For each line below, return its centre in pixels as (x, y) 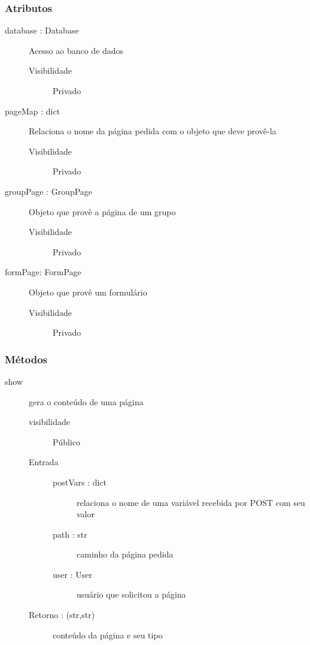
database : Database (42, 30)
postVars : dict (80, 482)
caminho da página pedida (125, 554)
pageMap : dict (33, 111)
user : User (72, 574)
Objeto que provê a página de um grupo (102, 211)
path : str (70, 534)
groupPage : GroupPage (49, 191)
